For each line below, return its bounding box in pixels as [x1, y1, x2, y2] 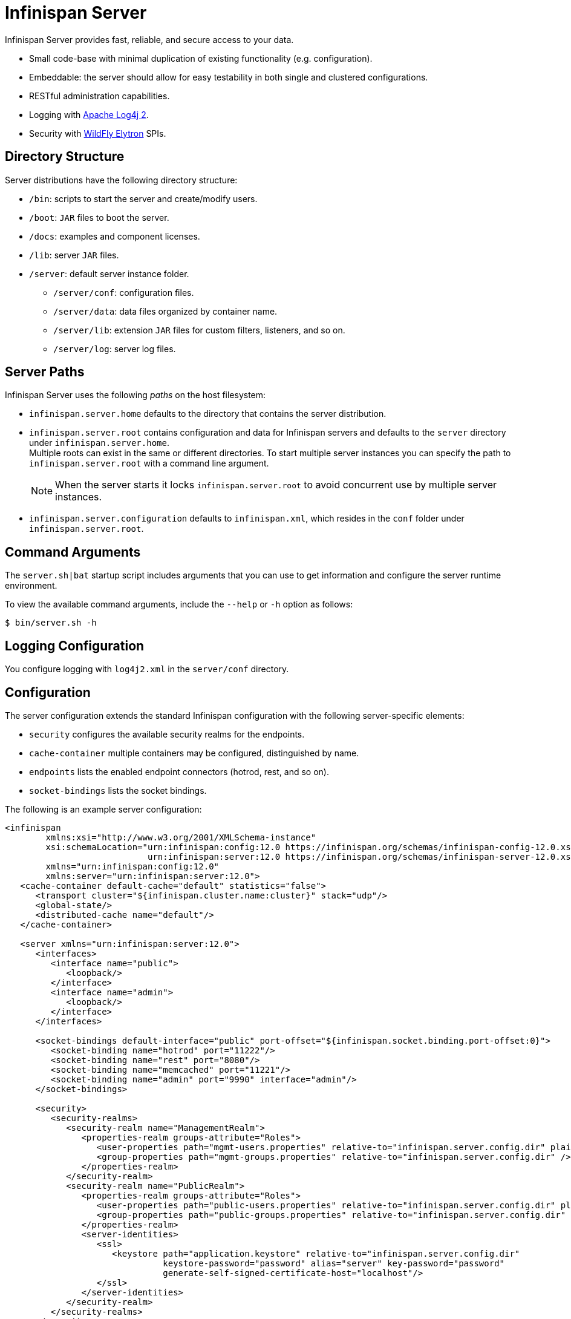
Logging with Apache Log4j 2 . [29, 109, 149, 120]
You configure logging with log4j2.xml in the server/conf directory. [5, 664, 289, 675]
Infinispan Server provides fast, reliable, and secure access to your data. [5, 34, 294, 45]
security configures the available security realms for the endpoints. [29, 728, 305, 739]
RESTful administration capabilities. [29, 90, 170, 101]
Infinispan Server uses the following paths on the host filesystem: [5, 390, 266, 401]
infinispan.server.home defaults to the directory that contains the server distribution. [29, 408, 387, 419]
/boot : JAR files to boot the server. [29, 212, 169, 223]
